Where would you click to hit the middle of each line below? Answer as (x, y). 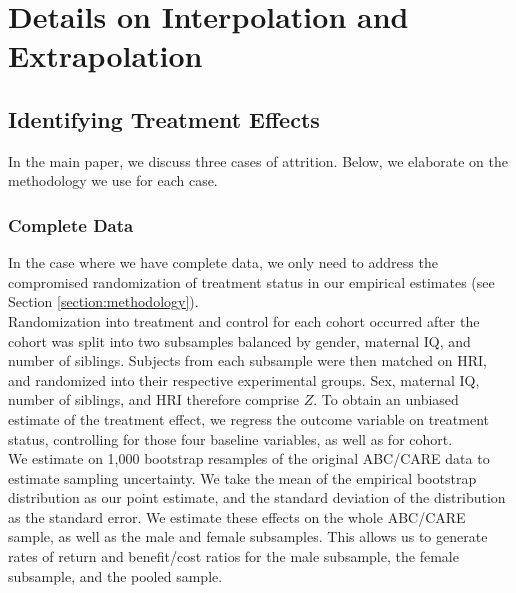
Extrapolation (105, 55)
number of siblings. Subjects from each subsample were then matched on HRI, (248, 360)
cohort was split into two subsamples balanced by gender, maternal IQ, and (239, 340)
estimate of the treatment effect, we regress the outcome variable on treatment (248, 418)
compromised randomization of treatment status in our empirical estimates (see (251, 281)
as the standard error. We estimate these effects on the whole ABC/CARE (237, 516)
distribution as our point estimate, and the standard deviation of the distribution (257, 497)
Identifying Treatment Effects (164, 118)
